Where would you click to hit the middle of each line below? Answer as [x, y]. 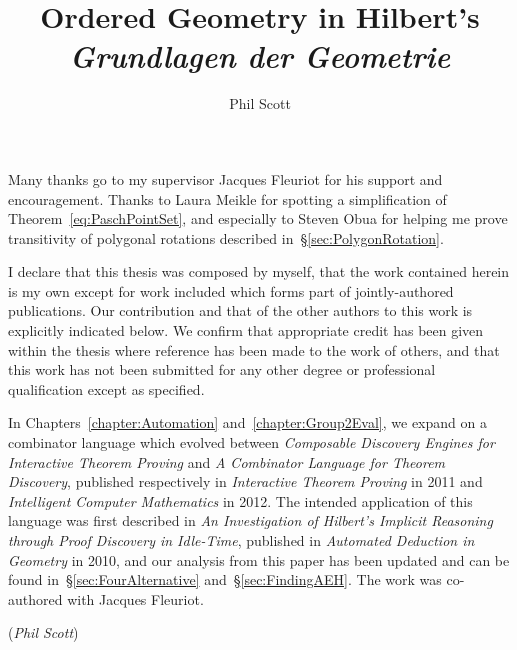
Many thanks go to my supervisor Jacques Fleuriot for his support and [225, 178]
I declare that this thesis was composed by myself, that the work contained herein [259, 271]
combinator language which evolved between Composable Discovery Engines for [251, 442]
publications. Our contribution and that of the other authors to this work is [240, 310]
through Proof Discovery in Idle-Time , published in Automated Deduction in [241, 540]
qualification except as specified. [106, 388]
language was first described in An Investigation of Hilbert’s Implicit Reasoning [250, 520]
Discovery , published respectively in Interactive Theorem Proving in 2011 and [245, 481]
